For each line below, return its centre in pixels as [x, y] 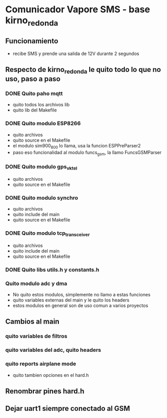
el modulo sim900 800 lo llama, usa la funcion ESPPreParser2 [77, 146]
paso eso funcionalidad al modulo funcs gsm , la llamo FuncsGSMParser [87, 153]
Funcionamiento [32, 41]
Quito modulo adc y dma [36, 283]
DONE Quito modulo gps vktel [41, 167]
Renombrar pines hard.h [45, 391]
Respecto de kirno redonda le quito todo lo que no [83, 70]
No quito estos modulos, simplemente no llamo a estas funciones [81, 294]
